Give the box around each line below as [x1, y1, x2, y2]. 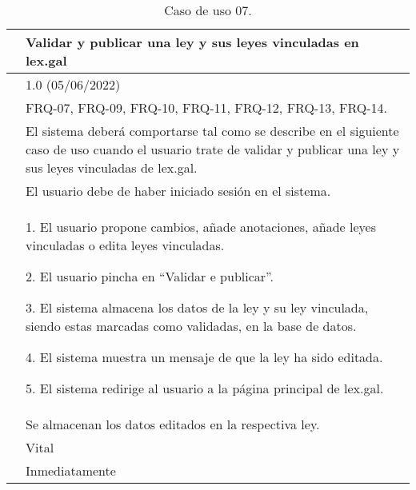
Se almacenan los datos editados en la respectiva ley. [26, 415, 320, 433]
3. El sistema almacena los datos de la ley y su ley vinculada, [26, 298, 369, 317]
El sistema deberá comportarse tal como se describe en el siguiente [26, 122, 399, 140]
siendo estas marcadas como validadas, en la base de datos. [26, 317, 357, 335]
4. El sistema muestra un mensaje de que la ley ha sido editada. [26, 348, 383, 366]
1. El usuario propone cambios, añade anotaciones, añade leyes [26, 217, 377, 236]
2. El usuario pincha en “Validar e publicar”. [26, 267, 274, 285]
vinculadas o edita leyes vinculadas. [26, 236, 225, 254]
